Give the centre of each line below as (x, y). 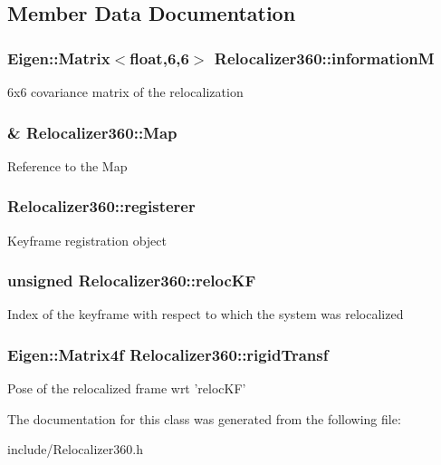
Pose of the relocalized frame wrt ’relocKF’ (127, 388)
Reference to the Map (67, 165)
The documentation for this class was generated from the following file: (204, 418)
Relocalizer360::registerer (101, 206)
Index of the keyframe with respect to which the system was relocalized (206, 314)
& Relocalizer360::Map (92, 132)
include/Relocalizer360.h (75, 449)
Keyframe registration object (87, 240)
